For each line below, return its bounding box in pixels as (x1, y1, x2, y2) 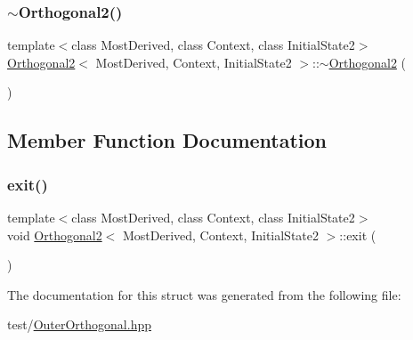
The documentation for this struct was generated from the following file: (7, 285, 401, 304)
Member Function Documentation (7, 126, 328, 154)
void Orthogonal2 (7, 225, 102, 244)
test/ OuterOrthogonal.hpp (7, 315, 151, 334)
